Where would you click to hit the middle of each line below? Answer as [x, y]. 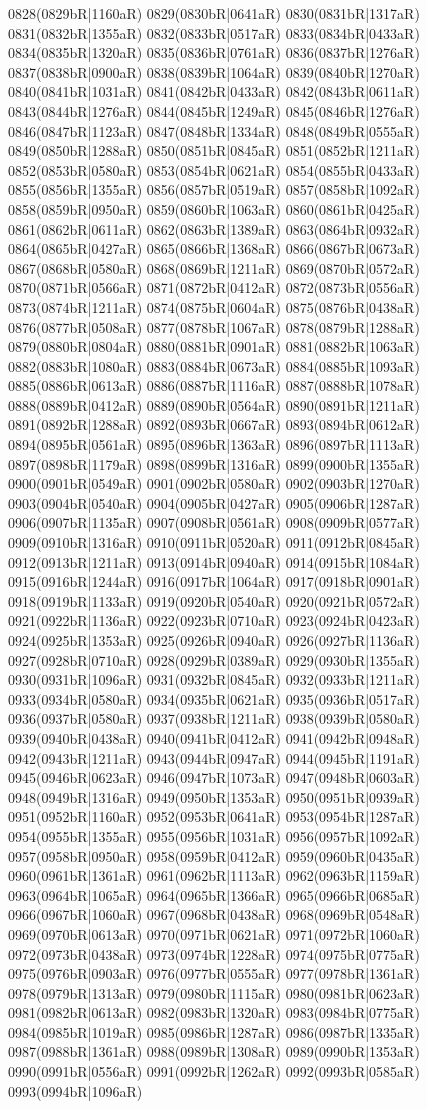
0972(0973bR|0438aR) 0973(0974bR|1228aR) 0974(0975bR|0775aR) [214, 953]
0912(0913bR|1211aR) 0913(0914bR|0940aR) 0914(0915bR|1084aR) [214, 561]
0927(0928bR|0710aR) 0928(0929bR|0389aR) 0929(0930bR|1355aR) [214, 659]
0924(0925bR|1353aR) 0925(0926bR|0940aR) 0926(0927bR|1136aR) [214, 640]
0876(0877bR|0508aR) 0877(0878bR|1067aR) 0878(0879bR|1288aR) [214, 326]
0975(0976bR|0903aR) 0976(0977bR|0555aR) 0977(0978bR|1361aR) [214, 973]
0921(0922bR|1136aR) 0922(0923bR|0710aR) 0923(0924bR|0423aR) [214, 620]
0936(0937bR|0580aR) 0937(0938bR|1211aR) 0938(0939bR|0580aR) [214, 718]
